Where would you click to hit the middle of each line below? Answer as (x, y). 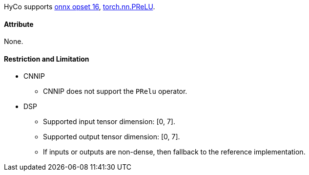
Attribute (19, 24)
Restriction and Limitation (47, 59)
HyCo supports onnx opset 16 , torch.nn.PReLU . (80, 7)
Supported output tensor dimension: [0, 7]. (112, 137)
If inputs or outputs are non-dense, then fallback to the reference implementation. (174, 152)
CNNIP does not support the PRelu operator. (115, 91)
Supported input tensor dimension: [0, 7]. (109, 122)
